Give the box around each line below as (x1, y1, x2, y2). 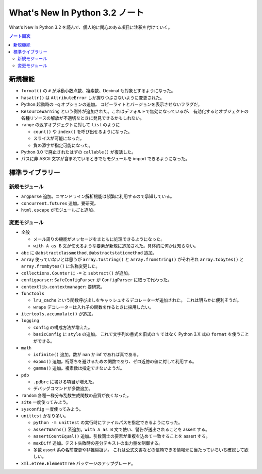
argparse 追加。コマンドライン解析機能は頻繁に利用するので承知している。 (21, 193, 175, 199)
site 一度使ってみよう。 (21, 399, 71, 405)
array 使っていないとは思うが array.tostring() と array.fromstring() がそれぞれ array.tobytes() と (21, 256, 245, 262)
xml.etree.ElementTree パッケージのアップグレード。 (21, 460, 136, 466)
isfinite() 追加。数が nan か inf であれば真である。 (33, 352, 141, 357)
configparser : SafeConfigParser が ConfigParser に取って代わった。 (21, 277, 172, 283)
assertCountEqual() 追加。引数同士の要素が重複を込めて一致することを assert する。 (33, 433, 211, 439)
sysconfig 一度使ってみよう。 (21, 406, 83, 412)
